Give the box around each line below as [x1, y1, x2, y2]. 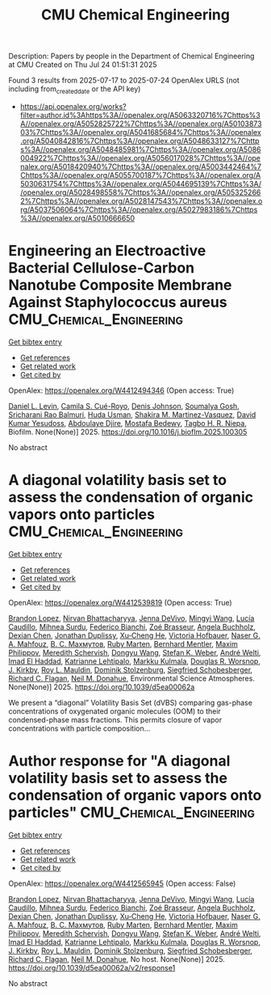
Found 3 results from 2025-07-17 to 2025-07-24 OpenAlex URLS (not [8, 75, 240, 86]
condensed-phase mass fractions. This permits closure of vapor [8, 715, 223, 724]
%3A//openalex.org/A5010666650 [19, 213, 135, 223]
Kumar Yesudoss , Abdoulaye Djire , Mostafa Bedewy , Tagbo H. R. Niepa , [8, 418, 248, 428]
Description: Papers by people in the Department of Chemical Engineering [8, 51, 255, 61]
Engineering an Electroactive [8, 242, 206, 260]
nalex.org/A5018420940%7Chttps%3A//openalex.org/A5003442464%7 [19, 162, 262, 171]
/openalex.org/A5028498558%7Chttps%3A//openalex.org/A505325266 [19, 188, 261, 197]
